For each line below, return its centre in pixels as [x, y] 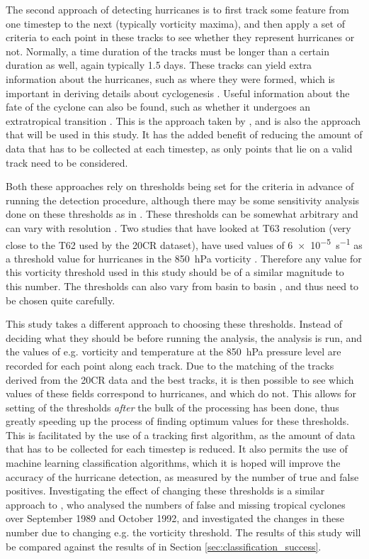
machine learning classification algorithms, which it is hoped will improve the [173, 463]
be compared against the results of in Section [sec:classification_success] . [164, 546]
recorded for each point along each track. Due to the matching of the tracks [170, 365]
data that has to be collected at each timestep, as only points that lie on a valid [179, 148]
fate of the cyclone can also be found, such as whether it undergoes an [158, 107]
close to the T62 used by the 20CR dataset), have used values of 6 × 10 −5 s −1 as [184, 243]
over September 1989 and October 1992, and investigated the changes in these [175, 518]
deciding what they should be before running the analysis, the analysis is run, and [184, 337]
